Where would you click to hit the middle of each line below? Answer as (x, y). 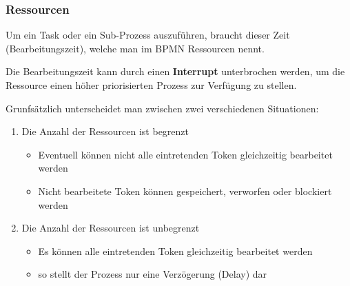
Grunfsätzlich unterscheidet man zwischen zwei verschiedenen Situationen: (162, 108)
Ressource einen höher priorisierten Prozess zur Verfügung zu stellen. (151, 85)
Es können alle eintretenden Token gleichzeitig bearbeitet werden (175, 251)
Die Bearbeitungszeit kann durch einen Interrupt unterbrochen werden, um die (175, 71)
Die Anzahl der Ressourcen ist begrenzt (105, 131)
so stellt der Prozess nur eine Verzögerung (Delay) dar (153, 274)
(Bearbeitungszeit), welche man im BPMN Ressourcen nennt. (135, 48)
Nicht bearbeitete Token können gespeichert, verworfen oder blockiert (185, 191)
